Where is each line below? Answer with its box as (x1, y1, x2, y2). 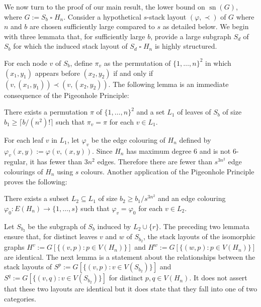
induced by (97, 221, 131, 231)
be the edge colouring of (91, 134, 165, 145)
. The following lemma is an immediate (108, 78, 229, 89)
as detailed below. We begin (162, 21, 249, 32)
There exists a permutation (4, 107, 88, 117)
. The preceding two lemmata (159, 221, 249, 231)
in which (205, 57, 231, 68)
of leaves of (177, 107, 211, 117)
